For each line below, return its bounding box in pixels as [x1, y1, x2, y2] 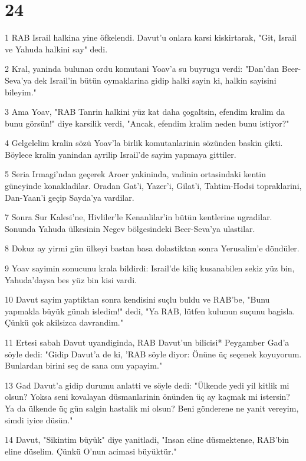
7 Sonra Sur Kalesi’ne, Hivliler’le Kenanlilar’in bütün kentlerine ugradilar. [5, 211, 272, 223]
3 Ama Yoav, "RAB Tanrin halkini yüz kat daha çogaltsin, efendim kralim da [5, 105, 285, 118]
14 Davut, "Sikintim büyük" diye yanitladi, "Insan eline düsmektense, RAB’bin [5, 433, 289, 446]
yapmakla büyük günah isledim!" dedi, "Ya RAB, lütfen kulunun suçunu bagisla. [5, 304, 295, 317]
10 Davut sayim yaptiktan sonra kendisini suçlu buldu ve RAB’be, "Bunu [5, 293, 270, 306]
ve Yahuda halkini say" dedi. [5, 42, 108, 55]
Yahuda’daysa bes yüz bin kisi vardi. [5, 273, 137, 286]
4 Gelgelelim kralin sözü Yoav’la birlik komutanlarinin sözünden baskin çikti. [5, 137, 283, 149]
